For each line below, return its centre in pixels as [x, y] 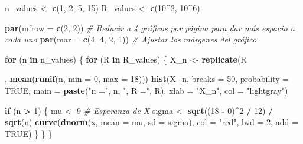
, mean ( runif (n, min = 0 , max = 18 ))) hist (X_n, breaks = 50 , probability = [147, 79]
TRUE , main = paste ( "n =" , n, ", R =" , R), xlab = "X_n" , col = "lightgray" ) [146, 90]
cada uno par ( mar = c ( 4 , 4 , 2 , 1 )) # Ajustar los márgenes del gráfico [131, 39]
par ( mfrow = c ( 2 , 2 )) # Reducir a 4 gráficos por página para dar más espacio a [150, 27]
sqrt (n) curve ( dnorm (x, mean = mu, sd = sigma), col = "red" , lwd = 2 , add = [151, 122]
